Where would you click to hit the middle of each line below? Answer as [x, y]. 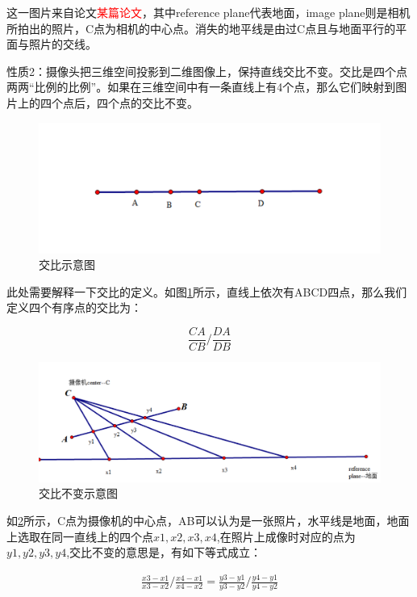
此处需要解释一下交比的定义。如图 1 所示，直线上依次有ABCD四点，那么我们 [207, 291]
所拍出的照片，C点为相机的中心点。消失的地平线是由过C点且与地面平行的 [201, 28]
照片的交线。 [63, 44]
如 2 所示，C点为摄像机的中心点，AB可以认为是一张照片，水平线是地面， [197, 520]
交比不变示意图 [78, 493]
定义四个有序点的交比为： [74, 307]
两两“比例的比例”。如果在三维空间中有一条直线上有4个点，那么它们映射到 [201, 87]
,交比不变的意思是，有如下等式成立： [164, 552]
